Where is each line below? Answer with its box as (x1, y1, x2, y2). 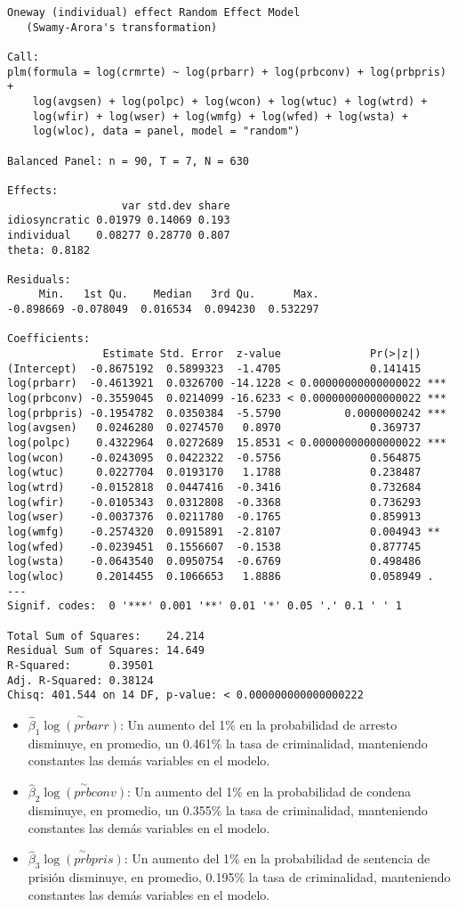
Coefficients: (7, 332, 91, 346)
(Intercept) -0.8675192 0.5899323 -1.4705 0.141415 (7, 362, 422, 375)
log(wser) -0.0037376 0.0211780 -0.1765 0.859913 (7, 511, 422, 524)
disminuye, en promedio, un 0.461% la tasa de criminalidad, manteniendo (28, 733, 428, 752)
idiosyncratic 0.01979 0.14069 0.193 (7, 214, 230, 227)
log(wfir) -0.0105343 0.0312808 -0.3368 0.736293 (7, 495, 422, 509)
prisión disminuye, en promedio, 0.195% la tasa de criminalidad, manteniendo (28, 868, 451, 887)
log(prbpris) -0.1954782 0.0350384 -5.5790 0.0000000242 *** (7, 406, 446, 420)
